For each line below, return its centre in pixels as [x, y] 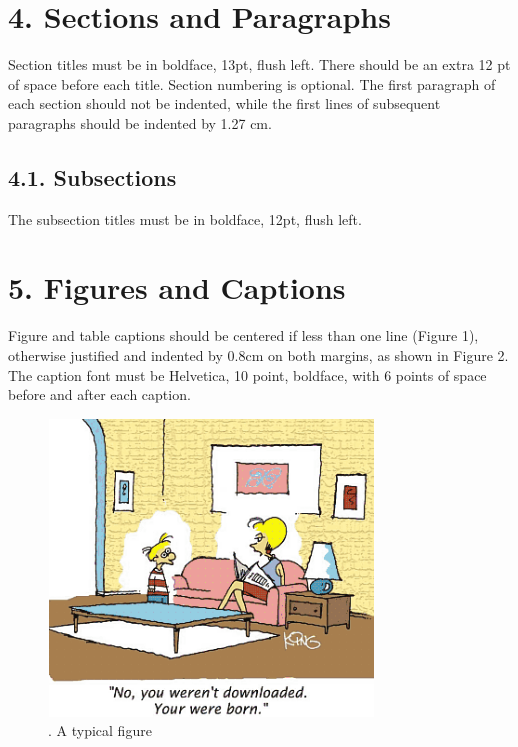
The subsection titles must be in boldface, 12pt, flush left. [185, 218]
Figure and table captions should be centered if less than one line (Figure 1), [243, 335]
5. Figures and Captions [177, 287]
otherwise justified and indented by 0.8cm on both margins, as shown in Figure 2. [258, 355]
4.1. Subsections [92, 176]
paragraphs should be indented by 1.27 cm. [140, 122]
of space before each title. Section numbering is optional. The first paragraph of [252, 83]
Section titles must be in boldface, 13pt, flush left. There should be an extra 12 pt [259, 64]
